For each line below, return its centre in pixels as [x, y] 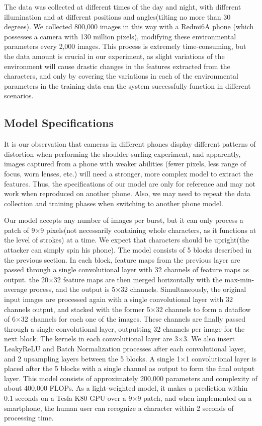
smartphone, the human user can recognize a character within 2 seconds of [119, 408]
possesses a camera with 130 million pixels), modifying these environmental [120, 36]
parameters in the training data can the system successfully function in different [127, 85]
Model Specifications [59, 123]
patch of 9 [20, 230]
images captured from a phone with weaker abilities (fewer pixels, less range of [125, 164]
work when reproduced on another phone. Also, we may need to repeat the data [127, 193]
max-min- [239, 279]
